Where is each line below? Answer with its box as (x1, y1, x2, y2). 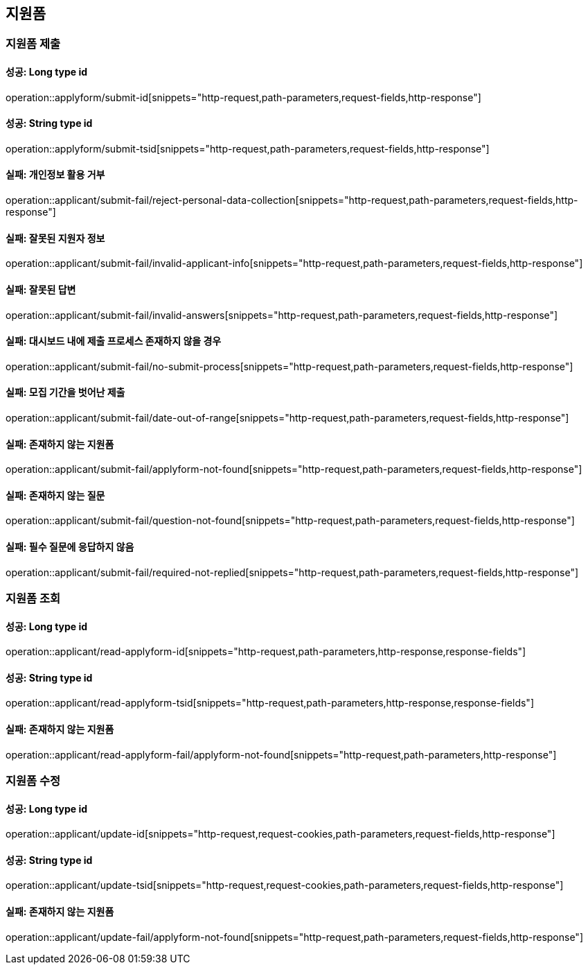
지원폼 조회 (6, 591, 61, 605)
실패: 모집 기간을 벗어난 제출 (6, 386, 125, 399)
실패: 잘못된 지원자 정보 (6, 232, 105, 244)
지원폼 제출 (6, 37, 61, 51)
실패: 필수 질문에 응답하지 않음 (6, 541, 134, 553)
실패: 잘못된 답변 (6, 283, 76, 295)
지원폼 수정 (6, 774, 61, 788)
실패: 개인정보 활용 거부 (6, 168, 105, 181)
